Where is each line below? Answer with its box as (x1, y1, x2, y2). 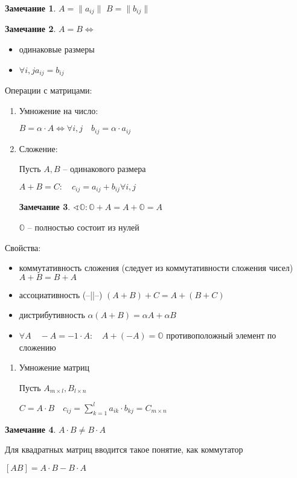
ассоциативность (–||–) (19, 288, 103, 301)
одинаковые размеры (19, 43, 95, 56)
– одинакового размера (63, 162, 146, 175)
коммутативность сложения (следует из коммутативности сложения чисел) (19, 261, 293, 274)
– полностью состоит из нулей (27, 220, 139, 233)
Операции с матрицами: (5, 84, 92, 97)
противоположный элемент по (166, 328, 276, 341)
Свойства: (5, 241, 41, 253)
